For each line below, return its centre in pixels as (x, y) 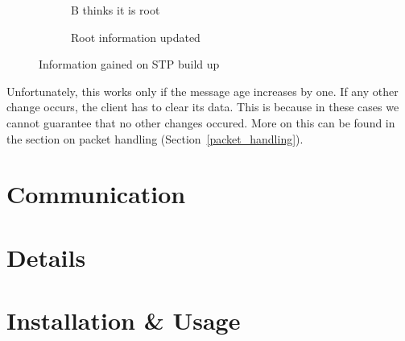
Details (46, 257)
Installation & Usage (124, 320)
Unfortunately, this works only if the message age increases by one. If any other (202, 91)
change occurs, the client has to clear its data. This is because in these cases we (203, 107)
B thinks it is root (116, 10)
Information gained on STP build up (129, 64)
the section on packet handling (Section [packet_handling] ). (155, 138)
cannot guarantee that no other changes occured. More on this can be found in (201, 122)
